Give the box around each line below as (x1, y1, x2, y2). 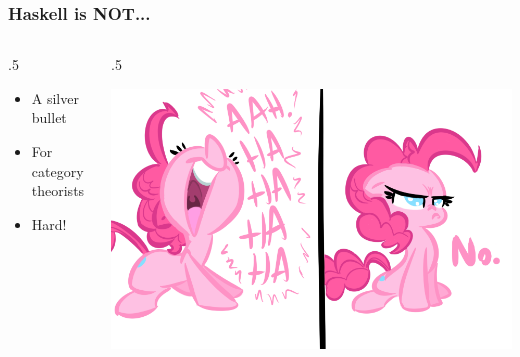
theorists (31, 180, 85, 201)
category (31, 160, 84, 181)
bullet (31, 107, 67, 128)
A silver (31, 87, 79, 108)
